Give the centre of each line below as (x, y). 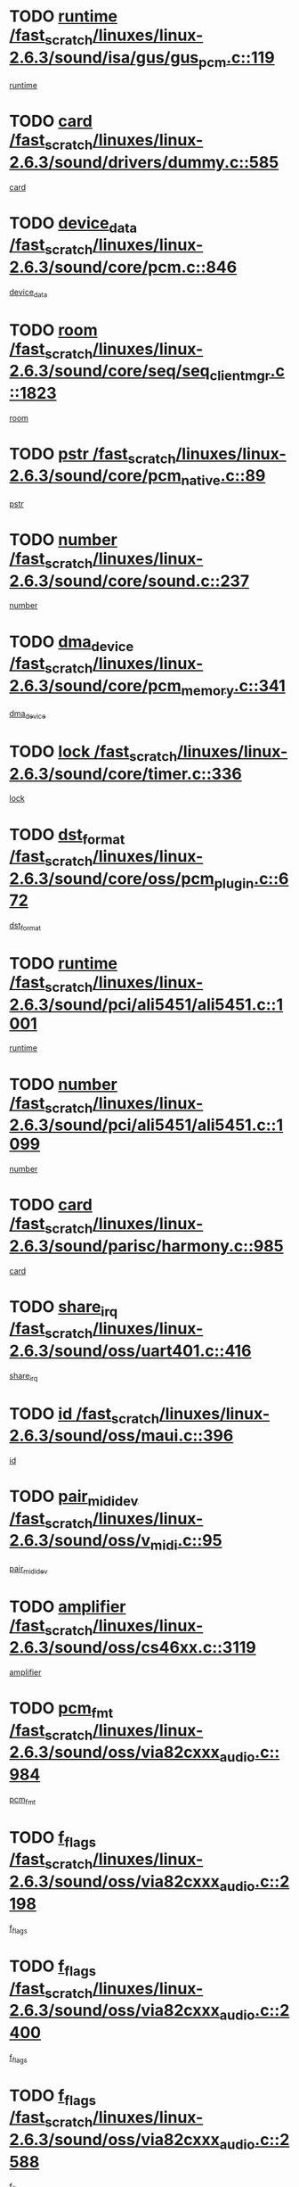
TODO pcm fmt (61, 1710)
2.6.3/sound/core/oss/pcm (112, 878)
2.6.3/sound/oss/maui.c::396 (121, 1436)
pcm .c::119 (237, 59)
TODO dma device (72, 643)
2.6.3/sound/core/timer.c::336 (125, 774)
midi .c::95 (186, 1542)
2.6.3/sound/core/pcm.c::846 (123, 267)
